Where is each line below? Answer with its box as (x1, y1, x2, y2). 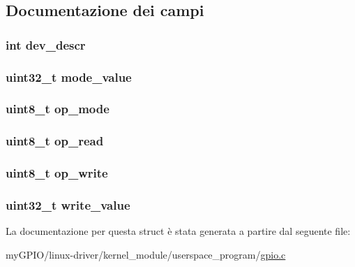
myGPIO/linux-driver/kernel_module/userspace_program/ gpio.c (6, 247, 286, 261)
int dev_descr (6, 36, 86, 53)
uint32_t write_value (6, 196, 130, 213)
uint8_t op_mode (6, 100, 109, 117)
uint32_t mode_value (6, 68, 132, 85)
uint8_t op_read (6, 132, 104, 150)
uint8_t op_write (6, 164, 108, 182)
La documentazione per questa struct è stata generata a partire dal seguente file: (6, 224, 351, 238)
